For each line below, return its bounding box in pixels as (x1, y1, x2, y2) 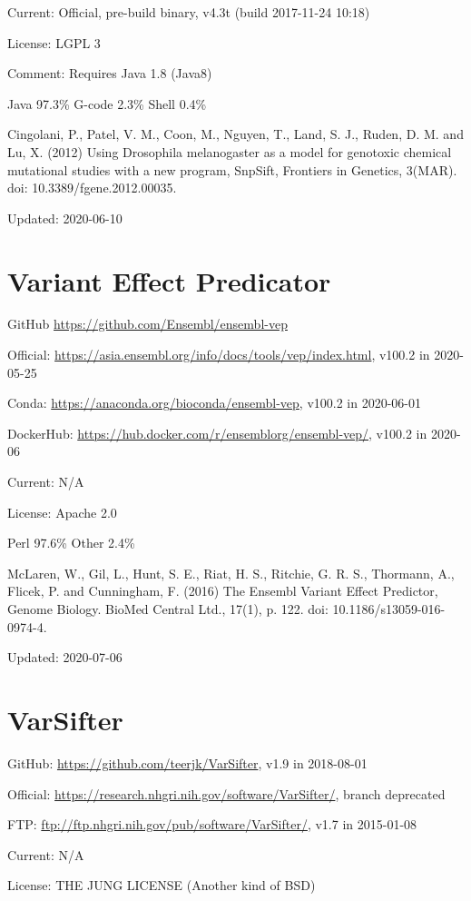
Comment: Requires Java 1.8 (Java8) (7, 64, 212, 83)
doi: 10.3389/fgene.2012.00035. (7, 178, 177, 197)
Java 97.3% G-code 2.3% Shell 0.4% (7, 94, 207, 113)
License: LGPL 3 (7, 33, 101, 52)
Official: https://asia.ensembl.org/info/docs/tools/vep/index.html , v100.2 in (7, 345, 430, 364)
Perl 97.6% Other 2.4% (7, 533, 135, 552)
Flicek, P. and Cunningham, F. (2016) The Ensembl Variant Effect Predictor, (7, 581, 438, 600)
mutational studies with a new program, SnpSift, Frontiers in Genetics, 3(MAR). (7, 160, 457, 179)
